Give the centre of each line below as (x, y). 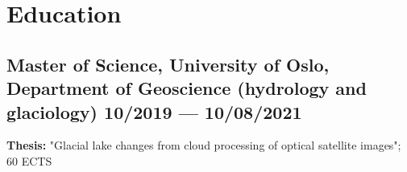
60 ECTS (29, 160)
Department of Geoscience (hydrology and (187, 88)
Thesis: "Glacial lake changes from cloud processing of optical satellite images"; (204, 145)
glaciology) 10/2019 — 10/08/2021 (154, 111)
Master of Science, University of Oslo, (168, 64)
